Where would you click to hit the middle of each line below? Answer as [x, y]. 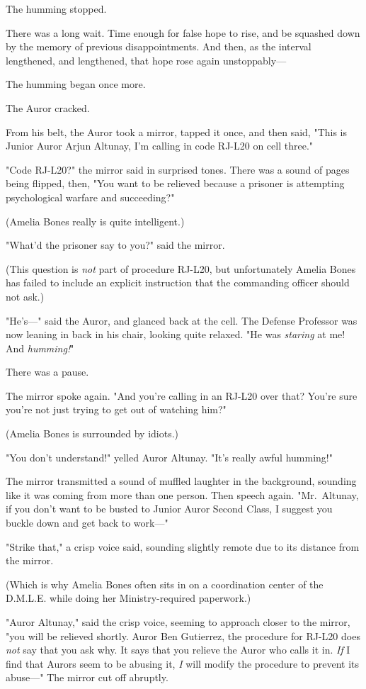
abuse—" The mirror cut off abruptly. [87, 677]
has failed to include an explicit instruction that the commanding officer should [178, 282]
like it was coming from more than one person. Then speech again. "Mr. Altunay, [182, 494]
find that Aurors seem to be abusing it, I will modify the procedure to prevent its [183, 663]
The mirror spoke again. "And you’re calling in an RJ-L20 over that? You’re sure [182, 395]
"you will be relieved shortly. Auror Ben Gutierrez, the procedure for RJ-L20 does [183, 635]
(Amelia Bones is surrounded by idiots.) [92, 433]
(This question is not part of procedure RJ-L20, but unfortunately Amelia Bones [181, 268]
